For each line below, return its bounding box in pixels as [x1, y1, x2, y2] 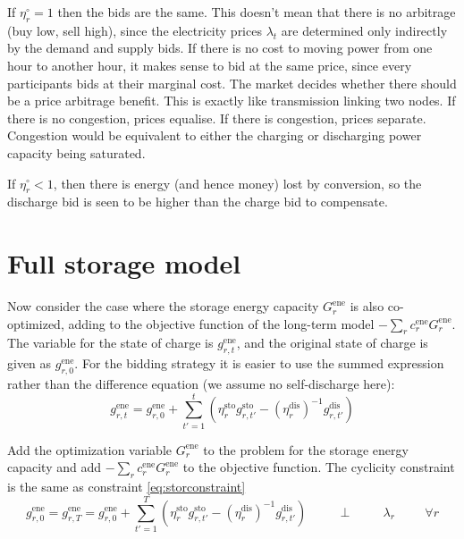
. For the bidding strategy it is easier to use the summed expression [74, 354, 444, 373]
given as [7, 354, 52, 373]
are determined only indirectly [281, 21, 448, 39]
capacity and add [7, 458, 102, 476]
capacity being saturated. [7, 143, 146, 162]
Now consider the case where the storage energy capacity [7, 297, 319, 316]
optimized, [7, 314, 64, 333]
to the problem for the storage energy [203, 440, 409, 459]
